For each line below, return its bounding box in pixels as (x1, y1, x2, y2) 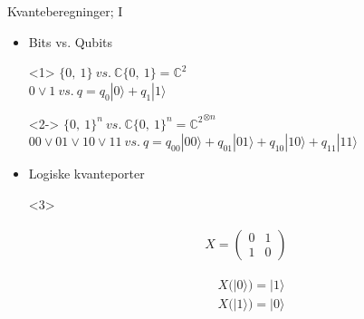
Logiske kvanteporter (28, 164, 145, 183)
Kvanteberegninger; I (7, 2, 123, 20)
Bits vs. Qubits (28, 32, 113, 51)
